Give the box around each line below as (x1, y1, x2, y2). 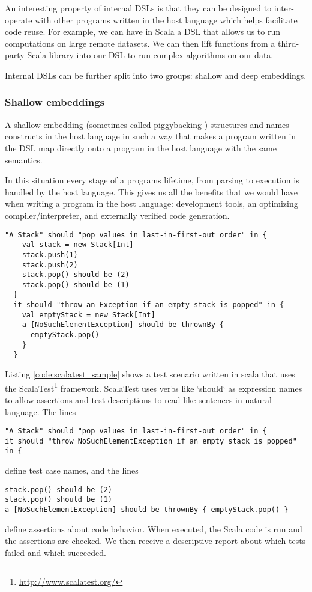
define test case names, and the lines (5, 464, 139, 477)
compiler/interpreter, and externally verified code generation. (5, 209, 230, 221)
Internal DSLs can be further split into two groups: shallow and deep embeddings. (5, 69, 307, 81)
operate (5, 13, 32, 26)
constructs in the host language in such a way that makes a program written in (5, 130, 296, 142)
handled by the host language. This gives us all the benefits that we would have (5, 185, 298, 198)
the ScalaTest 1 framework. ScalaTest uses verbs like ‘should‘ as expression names (5, 380, 302, 394)
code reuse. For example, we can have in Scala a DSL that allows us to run (5, 25, 281, 38)
